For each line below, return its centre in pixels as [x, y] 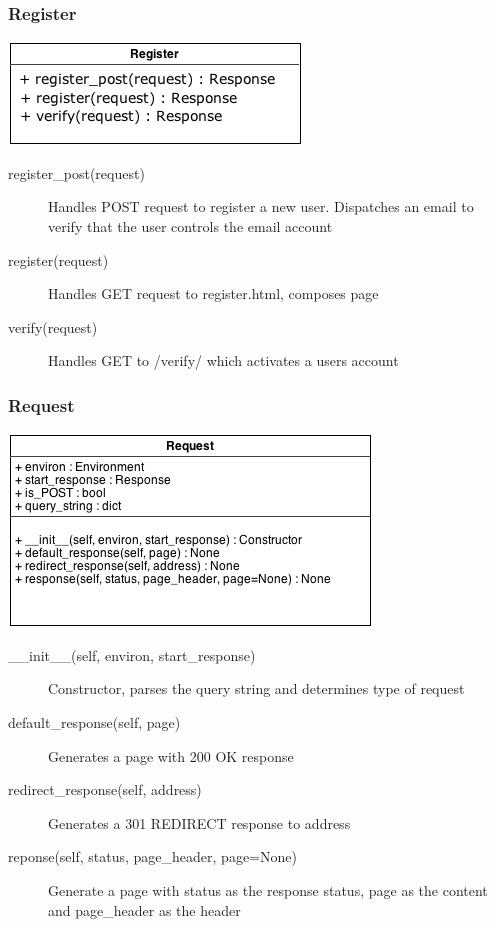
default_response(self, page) [94, 721]
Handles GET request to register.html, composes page [213, 293]
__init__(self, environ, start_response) [132, 654]
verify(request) [53, 326]
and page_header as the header [144, 909]
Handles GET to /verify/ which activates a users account [223, 360]
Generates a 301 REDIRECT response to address [199, 822]
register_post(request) [76, 172]
